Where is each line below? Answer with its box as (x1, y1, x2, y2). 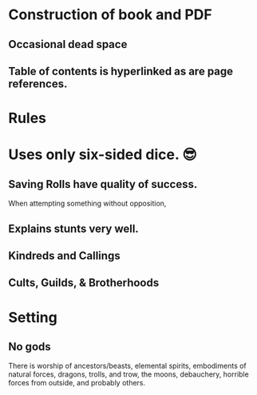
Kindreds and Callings (8, 249, 121, 262)
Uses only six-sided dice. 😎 (8, 146, 197, 164)
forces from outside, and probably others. (8, 378, 146, 388)
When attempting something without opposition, (8, 198, 167, 209)
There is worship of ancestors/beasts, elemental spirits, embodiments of (8, 361, 247, 371)
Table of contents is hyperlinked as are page (8, 64, 234, 78)
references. (8, 77, 68, 90)
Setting (8, 308, 57, 326)
